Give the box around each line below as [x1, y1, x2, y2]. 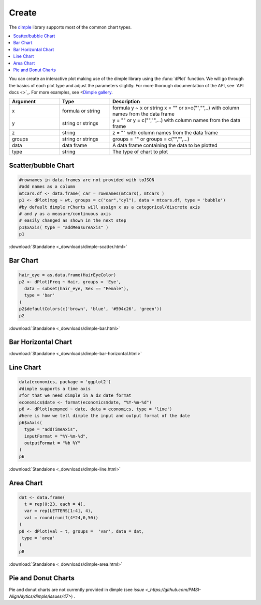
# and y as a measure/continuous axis [19, 211, 111, 217]
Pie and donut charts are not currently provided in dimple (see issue [9, 587, 145, 592]
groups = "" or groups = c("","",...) [112, 136, 189, 142]
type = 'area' [22, 535, 55, 541]
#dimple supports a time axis [19, 386, 91, 391]
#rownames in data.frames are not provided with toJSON [19, 177, 155, 183]
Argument [12, 98, 36, 105]
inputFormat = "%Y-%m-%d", [24, 434, 88, 439]
